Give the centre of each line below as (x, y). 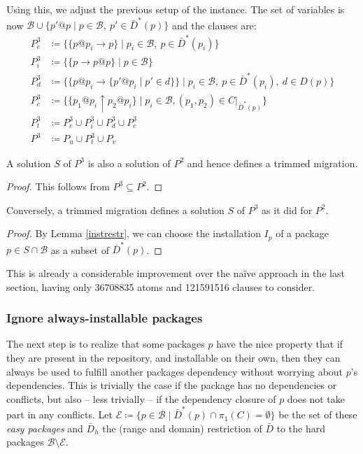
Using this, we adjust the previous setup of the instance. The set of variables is (176, 9)
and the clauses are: (214, 25)
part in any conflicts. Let (59, 414)
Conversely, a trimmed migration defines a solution (115, 210)
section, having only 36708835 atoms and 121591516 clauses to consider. (161, 286)
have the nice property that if (280, 344)
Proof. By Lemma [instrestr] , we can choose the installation (134, 233)
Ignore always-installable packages (105, 318)
